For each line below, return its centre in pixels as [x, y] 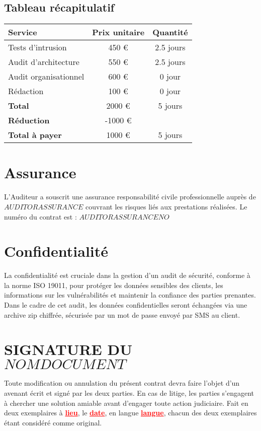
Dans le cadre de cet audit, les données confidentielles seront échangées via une [126, 305]
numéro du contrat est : [40, 216]
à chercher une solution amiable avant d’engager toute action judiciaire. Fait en [126, 403]
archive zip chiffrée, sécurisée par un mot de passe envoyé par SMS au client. [122, 314]
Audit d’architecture [44, 62]
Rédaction [26, 91]
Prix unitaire [118, 32]
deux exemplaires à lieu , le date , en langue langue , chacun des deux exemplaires [130, 413]
